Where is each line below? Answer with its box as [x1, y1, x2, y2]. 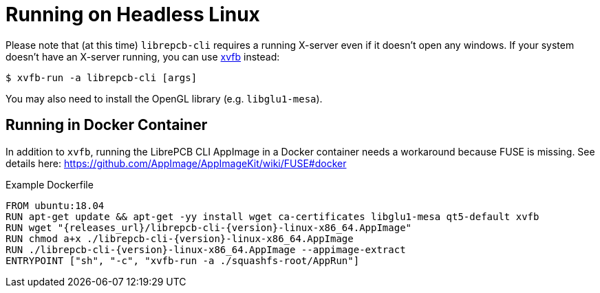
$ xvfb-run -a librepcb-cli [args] [6, 72, 197, 83]
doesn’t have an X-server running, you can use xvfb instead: [6, 50, 280, 63]
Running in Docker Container [6, 116, 208, 134]
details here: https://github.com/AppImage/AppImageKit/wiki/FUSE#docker [6, 157, 347, 169]
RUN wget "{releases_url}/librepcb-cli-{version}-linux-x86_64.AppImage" [6, 221, 412, 233]
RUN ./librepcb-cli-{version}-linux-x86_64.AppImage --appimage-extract [6, 243, 406, 255]
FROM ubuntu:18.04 [6, 199, 105, 211]
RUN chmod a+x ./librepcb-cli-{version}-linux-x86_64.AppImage [6, 232, 354, 244]
